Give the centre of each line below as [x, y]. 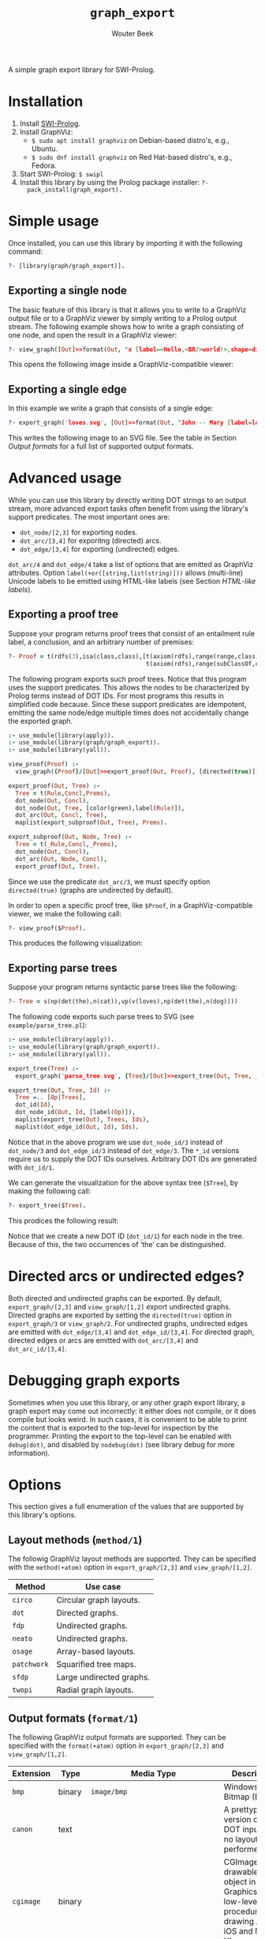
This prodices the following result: [63, 1220]
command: [26, 251]
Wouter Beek [132, 33]
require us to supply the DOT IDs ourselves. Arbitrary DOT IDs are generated [132, 1158]
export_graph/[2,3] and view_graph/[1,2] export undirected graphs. [119, 1306]
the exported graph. [41, 720]
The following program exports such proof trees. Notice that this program [127, 678]
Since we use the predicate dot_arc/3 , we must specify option [109, 881]
